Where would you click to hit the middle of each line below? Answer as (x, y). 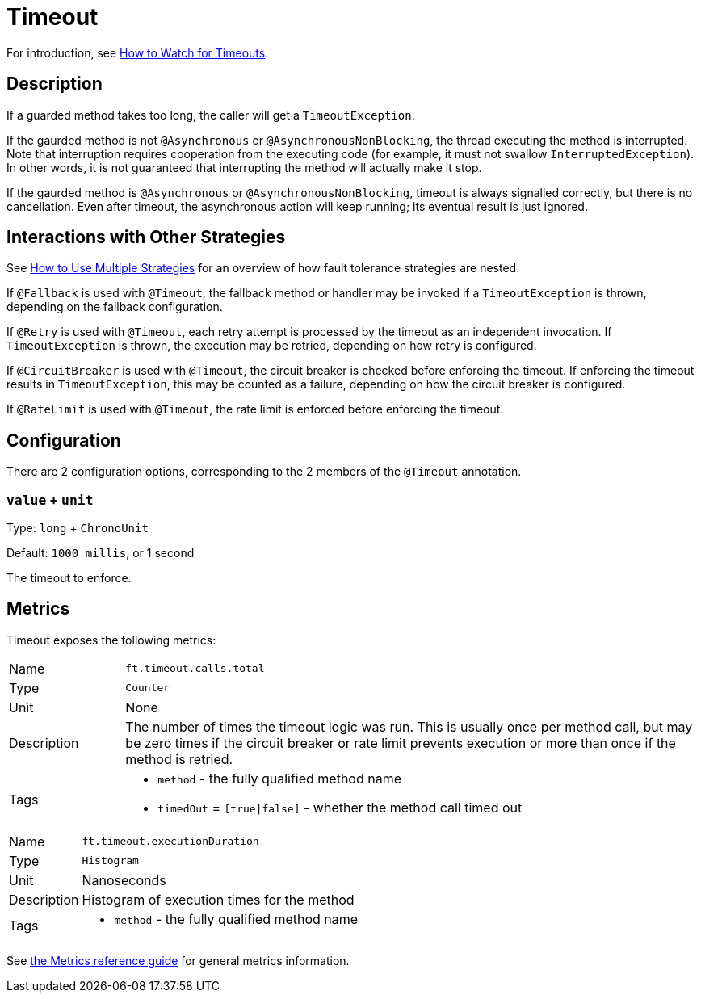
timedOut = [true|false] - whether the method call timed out (340, 807)
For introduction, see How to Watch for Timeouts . (138, 52)
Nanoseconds (124, 880)
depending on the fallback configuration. (115, 307)
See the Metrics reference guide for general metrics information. (178, 960)
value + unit (50, 499)
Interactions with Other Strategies (146, 237)
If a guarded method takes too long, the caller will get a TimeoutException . (211, 115)
